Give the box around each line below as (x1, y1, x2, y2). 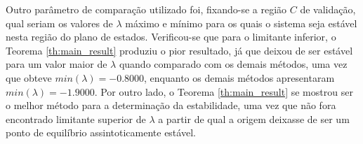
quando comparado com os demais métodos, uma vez (119, 57, 348, 71)
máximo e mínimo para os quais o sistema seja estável (125, 15, 357, 30)
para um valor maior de (6, 57, 107, 71)
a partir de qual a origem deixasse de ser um (158, 111, 350, 126)
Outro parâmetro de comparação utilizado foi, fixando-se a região (6, 2, 287, 16)
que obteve (6, 70, 52, 85)
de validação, (300, 2, 356, 16)
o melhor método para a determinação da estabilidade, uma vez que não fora (6, 98, 336, 113)
